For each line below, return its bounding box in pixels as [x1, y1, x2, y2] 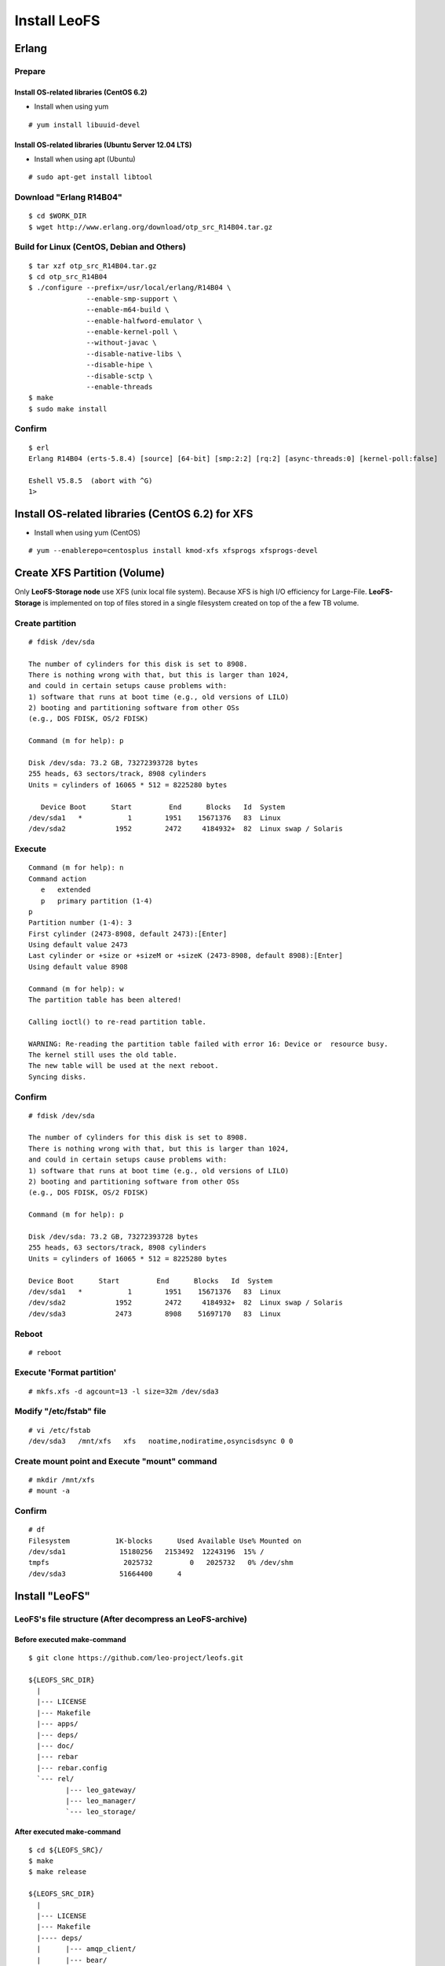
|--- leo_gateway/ [65, 1785, 137, 1795]
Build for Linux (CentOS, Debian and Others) [14, 241, 186, 252]
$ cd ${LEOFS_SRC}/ [28, 1845, 104, 1854]
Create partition [14, 617, 77, 628]
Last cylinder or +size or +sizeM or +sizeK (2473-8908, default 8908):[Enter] [28, 952, 343, 960]
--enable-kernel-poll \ [86, 327, 178, 336]
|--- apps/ [36, 1719, 78, 1729]
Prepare [14, 65, 46, 76]
